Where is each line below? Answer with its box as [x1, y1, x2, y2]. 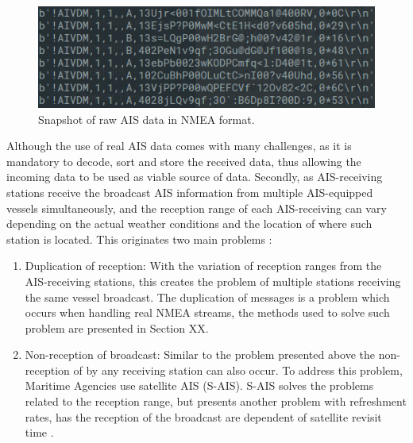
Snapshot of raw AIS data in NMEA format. [38, 110, 255, 127]
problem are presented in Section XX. [25, 319, 209, 336]
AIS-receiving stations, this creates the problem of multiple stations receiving [25, 272, 401, 289]
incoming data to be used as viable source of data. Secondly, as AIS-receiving [6, 168, 383, 185]
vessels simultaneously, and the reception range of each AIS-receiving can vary [6, 199, 387, 216]
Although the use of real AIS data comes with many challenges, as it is [6, 137, 352, 154]
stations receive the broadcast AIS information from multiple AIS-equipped [6, 183, 373, 200]
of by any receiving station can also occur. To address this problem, [73, 361, 403, 378]
